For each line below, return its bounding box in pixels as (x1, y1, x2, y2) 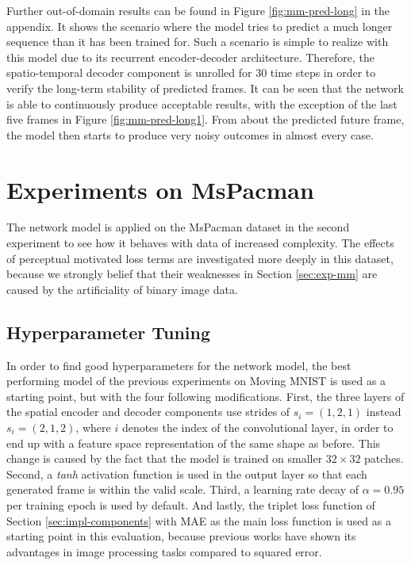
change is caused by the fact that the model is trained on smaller (6, 450, 323, 467)
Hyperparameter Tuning (6, 319, 211, 344)
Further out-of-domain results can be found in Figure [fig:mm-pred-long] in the (6, 2, 390, 18)
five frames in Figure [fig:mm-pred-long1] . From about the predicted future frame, (6, 111, 405, 128)
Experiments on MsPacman (6, 173, 314, 205)
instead (366, 403, 401, 420)
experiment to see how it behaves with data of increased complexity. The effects (6, 235, 394, 251)
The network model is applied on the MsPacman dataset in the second (6, 219, 350, 235)
